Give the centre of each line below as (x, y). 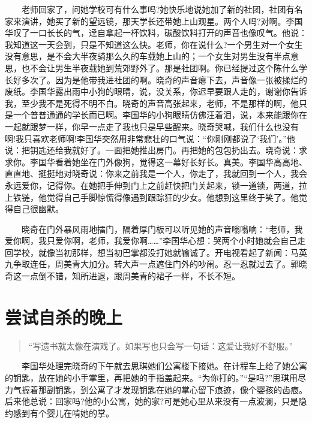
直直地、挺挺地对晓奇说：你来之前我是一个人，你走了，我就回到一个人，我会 (156, 173)
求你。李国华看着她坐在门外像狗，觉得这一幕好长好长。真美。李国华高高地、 (156, 161)
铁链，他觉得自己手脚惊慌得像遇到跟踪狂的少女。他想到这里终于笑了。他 (156, 197)
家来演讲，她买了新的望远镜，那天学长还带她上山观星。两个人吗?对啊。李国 (154, 21)
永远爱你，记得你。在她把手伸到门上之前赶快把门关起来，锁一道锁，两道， (152, 185)
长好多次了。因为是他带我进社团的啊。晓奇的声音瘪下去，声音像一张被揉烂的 (156, 79)
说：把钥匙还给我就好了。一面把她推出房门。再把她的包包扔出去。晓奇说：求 (156, 150)
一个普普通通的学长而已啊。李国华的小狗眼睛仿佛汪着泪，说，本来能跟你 (156, 115)
